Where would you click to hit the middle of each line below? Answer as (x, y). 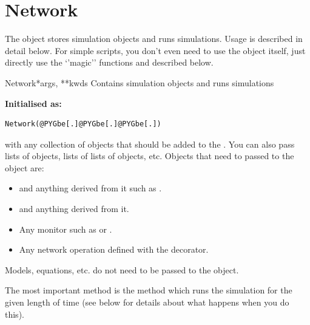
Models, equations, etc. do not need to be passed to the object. (122, 269)
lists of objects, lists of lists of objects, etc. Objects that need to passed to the (150, 156)
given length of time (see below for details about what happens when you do (147, 302)
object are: (25, 167)
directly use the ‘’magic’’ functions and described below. (109, 62)
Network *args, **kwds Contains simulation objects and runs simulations (140, 82)
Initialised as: (33, 103)
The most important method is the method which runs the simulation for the (149, 290)
